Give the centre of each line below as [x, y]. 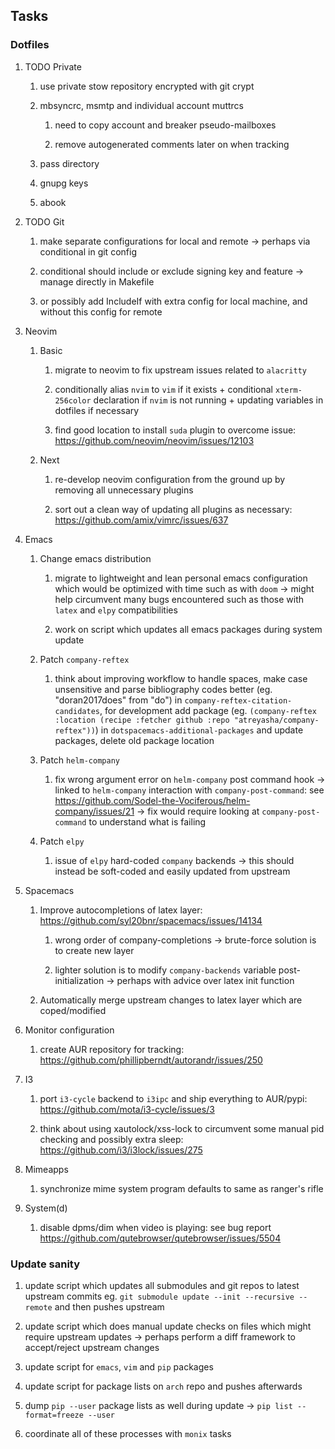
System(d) [46, 1208]
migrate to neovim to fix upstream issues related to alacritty [180, 370]
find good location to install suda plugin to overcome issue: [175, 430]
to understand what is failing [147, 821]
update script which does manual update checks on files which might [168, 1326]
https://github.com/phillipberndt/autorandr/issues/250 [151, 1060]
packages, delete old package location [134, 740]
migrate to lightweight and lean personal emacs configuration [181, 578]
